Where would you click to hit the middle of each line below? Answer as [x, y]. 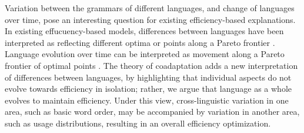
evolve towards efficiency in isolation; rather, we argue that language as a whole [148, 89]
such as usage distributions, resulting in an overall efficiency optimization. [138, 123]
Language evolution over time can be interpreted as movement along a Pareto [145, 54]
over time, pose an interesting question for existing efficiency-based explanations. [150, 19]
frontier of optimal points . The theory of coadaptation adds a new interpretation [151, 65]
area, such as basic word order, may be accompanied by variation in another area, [152, 112]
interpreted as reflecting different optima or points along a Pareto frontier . [140, 42]
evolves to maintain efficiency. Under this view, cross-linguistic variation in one [147, 100]
